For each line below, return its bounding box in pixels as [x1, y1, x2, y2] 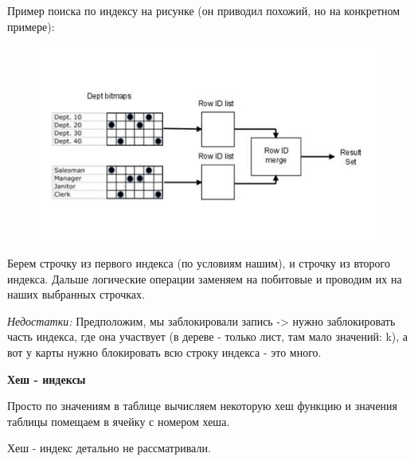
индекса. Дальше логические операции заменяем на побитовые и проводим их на [7, 270, 402, 287]
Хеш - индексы [7, 370, 86, 387]
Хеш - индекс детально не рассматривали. [7, 440, 211, 456]
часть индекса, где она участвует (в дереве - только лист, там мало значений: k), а [7, 328, 408, 345]
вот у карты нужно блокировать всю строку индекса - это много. [7, 344, 322, 361]
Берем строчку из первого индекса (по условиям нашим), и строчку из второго [7, 255, 391, 272]
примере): [7, 18, 55, 34]
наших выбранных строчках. [7, 286, 145, 303]
